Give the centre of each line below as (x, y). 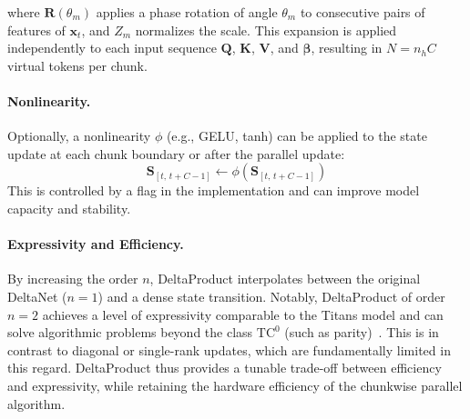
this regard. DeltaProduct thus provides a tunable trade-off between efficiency (225, 368)
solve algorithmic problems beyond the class (130, 332)
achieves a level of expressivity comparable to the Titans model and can (243, 314)
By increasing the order (73, 279)
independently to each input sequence (112, 48)
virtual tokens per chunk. (77, 65)
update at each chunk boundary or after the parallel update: (176, 153)
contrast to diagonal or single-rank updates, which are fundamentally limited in (229, 349)
